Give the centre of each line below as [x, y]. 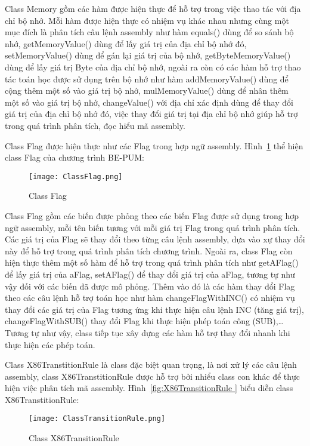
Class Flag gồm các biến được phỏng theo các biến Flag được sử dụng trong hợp [152, 215]
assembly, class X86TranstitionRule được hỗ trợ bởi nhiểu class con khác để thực [153, 376]
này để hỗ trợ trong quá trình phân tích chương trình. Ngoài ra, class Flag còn [149, 250]
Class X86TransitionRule [74, 438]
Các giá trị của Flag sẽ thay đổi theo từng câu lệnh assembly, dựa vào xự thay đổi [155, 239]
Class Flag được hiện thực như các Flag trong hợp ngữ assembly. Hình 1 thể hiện [154, 145]
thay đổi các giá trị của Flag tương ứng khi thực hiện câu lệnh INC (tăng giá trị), [154, 309]
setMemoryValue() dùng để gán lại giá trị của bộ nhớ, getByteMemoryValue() [148, 55]
